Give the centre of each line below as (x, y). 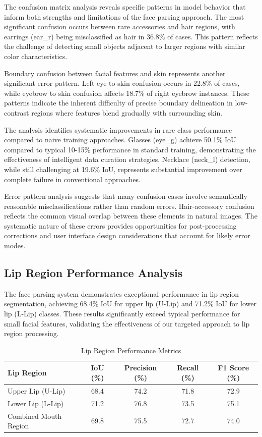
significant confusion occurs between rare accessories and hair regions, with (120, 26)
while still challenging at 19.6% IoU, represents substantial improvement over (123, 169)
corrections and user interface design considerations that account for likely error (127, 235)
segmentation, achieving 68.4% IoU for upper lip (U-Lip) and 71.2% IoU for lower (130, 304)
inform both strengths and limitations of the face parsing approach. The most (124, 16)
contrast (17, 112)
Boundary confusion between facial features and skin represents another (115, 73)
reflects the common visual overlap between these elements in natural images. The (131, 216)
